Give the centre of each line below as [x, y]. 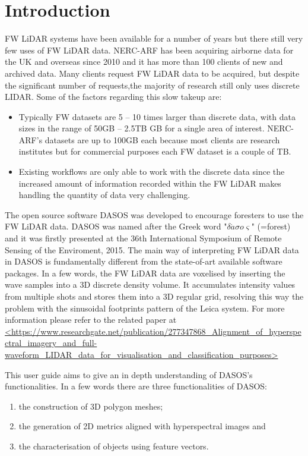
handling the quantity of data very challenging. [104, 195]
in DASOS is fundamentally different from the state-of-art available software [144, 261]
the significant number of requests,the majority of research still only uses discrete [152, 85]
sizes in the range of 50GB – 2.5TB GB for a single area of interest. [142, 128]
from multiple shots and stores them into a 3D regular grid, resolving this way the [154, 296]
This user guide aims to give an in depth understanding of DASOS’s [129, 374]
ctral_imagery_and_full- [51, 343]
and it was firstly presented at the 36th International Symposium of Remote [143, 238]
